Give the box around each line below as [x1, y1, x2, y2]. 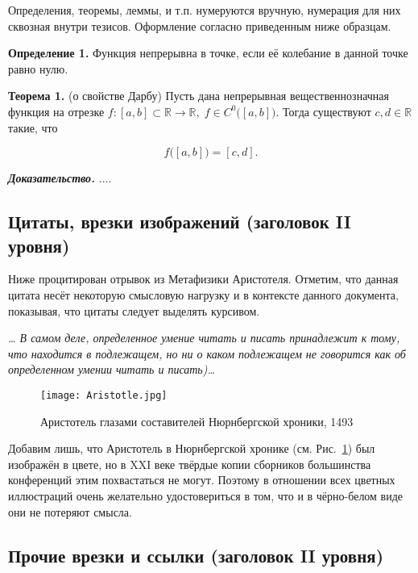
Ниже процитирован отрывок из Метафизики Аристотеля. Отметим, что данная [8, 270, 399, 287]
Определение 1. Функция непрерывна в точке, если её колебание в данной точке [8, 44, 408, 61]
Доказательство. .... [8, 169, 112, 186]
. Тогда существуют [275, 102, 371, 119]
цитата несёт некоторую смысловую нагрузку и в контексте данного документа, [8, 286, 399, 303]
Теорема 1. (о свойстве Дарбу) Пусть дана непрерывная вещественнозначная [8, 87, 389, 104]
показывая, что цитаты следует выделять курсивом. [8, 302, 260, 319]
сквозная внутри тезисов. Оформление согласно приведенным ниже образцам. [8, 17, 391, 34]
